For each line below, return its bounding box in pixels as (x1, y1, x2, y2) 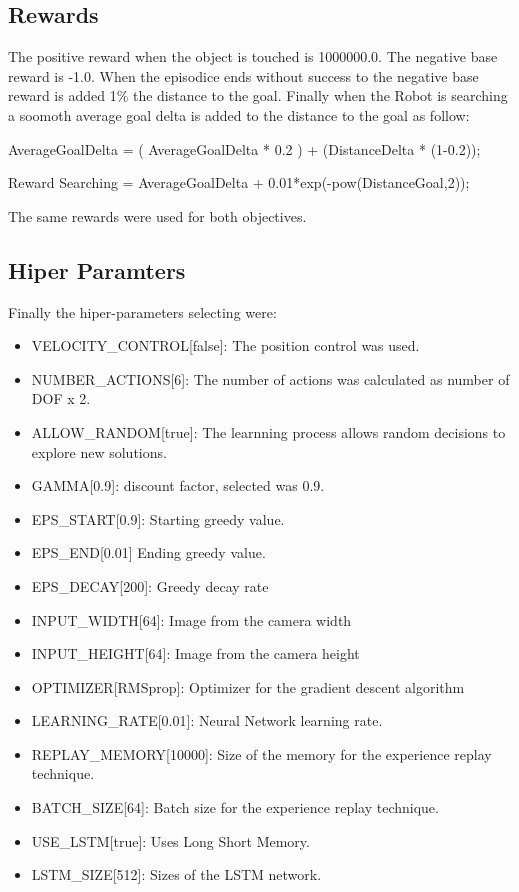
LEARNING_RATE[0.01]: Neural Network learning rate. (31, 710, 383, 731)
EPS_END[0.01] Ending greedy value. (31, 542, 266, 563)
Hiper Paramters (8, 254, 186, 285)
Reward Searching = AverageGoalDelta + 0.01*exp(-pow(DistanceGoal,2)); (8, 172, 470, 193)
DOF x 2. (31, 388, 91, 409)
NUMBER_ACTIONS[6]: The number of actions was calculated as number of (31, 368, 510, 389)
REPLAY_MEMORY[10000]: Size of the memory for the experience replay (31, 743, 492, 764)
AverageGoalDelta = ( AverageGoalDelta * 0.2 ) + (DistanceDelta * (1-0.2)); (8, 138, 481, 159)
